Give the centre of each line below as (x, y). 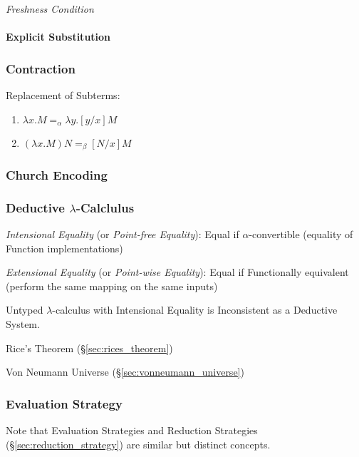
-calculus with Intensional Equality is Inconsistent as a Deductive (195, 310)
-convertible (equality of (301, 234)
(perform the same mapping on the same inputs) (112, 286)
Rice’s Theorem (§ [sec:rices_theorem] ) (89, 348)
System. (23, 324)
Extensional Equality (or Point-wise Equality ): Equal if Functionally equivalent (177, 272)
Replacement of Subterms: (63, 95)
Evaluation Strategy (64, 403)
